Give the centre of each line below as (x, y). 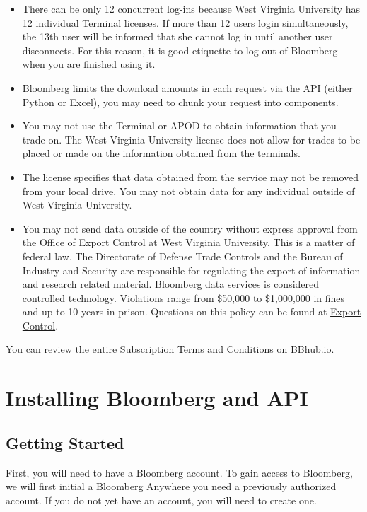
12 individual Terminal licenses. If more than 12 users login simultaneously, (185, 22)
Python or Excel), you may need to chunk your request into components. (180, 101)
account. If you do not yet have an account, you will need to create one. (161, 500)
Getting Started (65, 442)
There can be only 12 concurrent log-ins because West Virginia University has (191, 8)
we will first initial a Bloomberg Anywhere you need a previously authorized (171, 486)
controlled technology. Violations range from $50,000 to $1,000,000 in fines (183, 297)
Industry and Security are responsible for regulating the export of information (191, 270)
